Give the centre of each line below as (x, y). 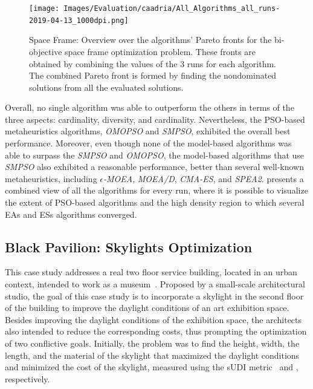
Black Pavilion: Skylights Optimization (129, 247)
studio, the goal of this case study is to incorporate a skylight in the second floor (154, 296)
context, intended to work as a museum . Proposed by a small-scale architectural (155, 284)
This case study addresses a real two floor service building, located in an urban (151, 272)
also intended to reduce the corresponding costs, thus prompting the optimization (156, 331)
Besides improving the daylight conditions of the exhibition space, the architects (153, 319)
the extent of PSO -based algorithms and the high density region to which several (155, 202)
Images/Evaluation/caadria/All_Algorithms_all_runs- (172, 8)
